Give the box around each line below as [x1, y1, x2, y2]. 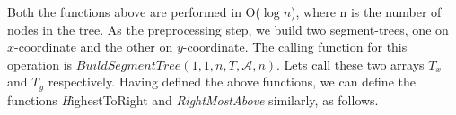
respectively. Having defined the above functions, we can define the [48, 72, 416, 91]
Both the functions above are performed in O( [7, 3, 260, 21]
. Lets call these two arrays [276, 54, 425, 73]
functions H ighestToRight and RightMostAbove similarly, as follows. [7, 90, 379, 109]
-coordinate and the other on [14, 37, 173, 56]
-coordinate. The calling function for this [182, 37, 408, 56]
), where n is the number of [291, 3, 442, 21]
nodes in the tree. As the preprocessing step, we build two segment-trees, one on [7, 20, 449, 38]
